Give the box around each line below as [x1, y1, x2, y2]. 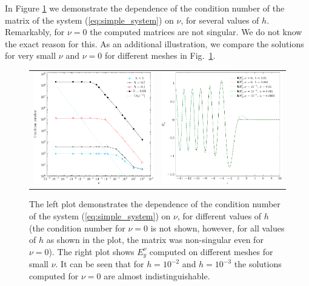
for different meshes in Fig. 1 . [104, 49, 216, 62]
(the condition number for [29, 221, 125, 234]
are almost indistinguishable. [104, 269, 210, 282]
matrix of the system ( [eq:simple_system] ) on [5, 13, 174, 26]
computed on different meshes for [149, 245, 273, 258]
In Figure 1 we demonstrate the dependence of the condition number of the [5, 2, 285, 14]
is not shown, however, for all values [150, 221, 285, 234]
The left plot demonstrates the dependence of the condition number [29, 198, 281, 210]
